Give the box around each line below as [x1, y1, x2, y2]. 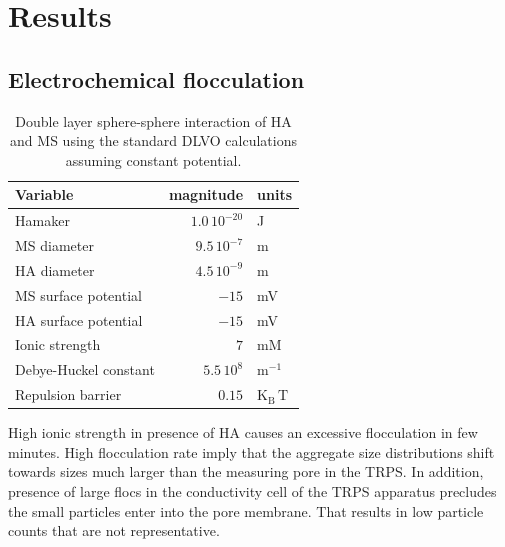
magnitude [168, 184, 244, 205]
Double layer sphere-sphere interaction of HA [15, 110, 292, 131]
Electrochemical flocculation [8, 63, 305, 94]
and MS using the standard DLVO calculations [10, 130, 297, 151]
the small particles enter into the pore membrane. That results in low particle [8, 500, 484, 521]
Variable [15, 184, 74, 205]
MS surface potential [15, 284, 142, 305]
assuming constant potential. [65, 149, 242, 170]
